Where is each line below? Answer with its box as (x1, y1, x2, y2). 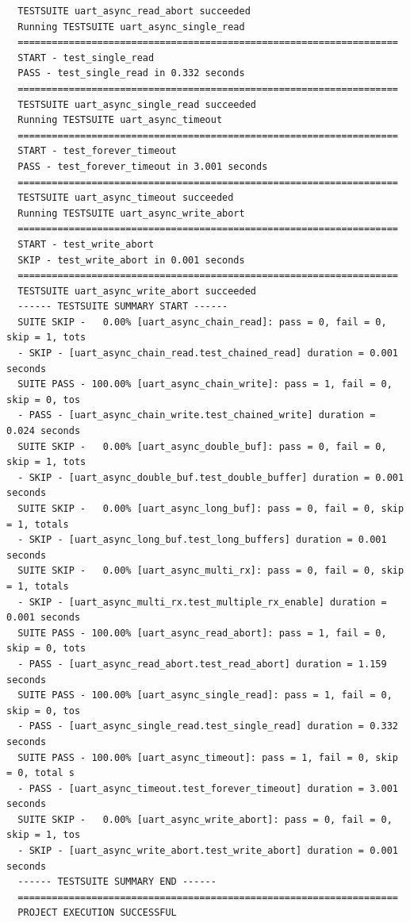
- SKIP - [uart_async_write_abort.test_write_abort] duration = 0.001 (17, 845, 398, 857)
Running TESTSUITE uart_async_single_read (17, 21, 245, 33)
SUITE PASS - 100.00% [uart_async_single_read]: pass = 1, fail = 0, (17, 690, 393, 701)
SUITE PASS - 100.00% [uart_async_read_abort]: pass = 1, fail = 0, (17, 627, 387, 639)
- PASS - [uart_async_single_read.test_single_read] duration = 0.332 (17, 720, 398, 732)
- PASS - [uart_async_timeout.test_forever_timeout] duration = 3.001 (17, 782, 398, 794)
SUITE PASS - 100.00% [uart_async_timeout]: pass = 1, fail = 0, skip (17, 751, 398, 763)
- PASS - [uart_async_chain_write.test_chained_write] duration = (17, 409, 376, 421)
